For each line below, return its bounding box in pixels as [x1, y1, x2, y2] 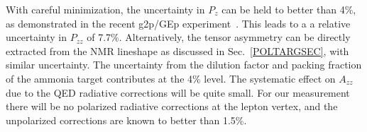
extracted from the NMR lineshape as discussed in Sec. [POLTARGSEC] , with [6, 43, 349, 58]
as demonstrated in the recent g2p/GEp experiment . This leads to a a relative [6, 16, 351, 30]
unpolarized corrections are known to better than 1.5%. [6, 112, 247, 127]
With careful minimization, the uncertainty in [6, 2, 205, 16]
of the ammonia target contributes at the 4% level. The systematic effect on [6, 71, 336, 85]
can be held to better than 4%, [221, 2, 356, 16]
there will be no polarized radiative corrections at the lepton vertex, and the [6, 99, 338, 114]
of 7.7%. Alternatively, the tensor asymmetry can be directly [87, 30, 351, 44]
